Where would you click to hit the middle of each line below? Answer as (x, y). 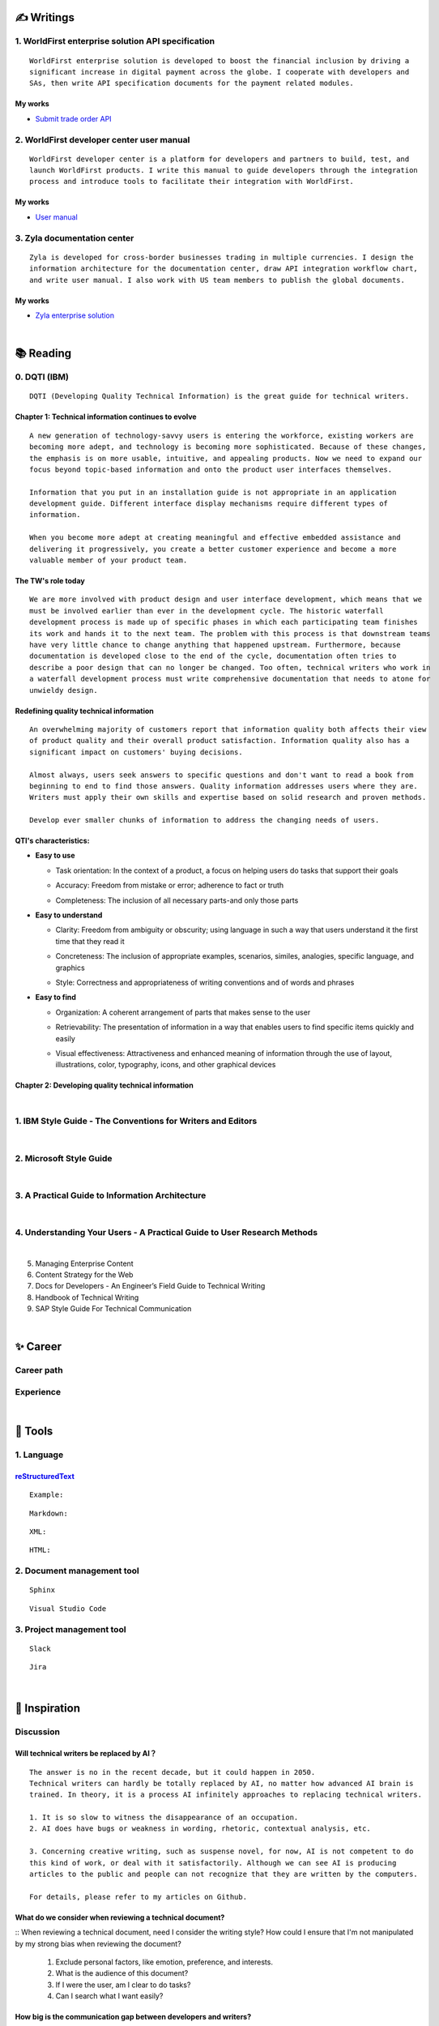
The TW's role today (50, 581)
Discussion (38, 1732)
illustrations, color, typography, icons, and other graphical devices (166, 1065)
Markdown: (49, 1513)
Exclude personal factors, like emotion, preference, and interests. (164, 1962)
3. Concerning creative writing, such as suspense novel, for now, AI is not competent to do (222, 1851)
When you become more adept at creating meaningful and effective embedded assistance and (215, 538)
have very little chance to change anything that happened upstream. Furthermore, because (215, 645)
